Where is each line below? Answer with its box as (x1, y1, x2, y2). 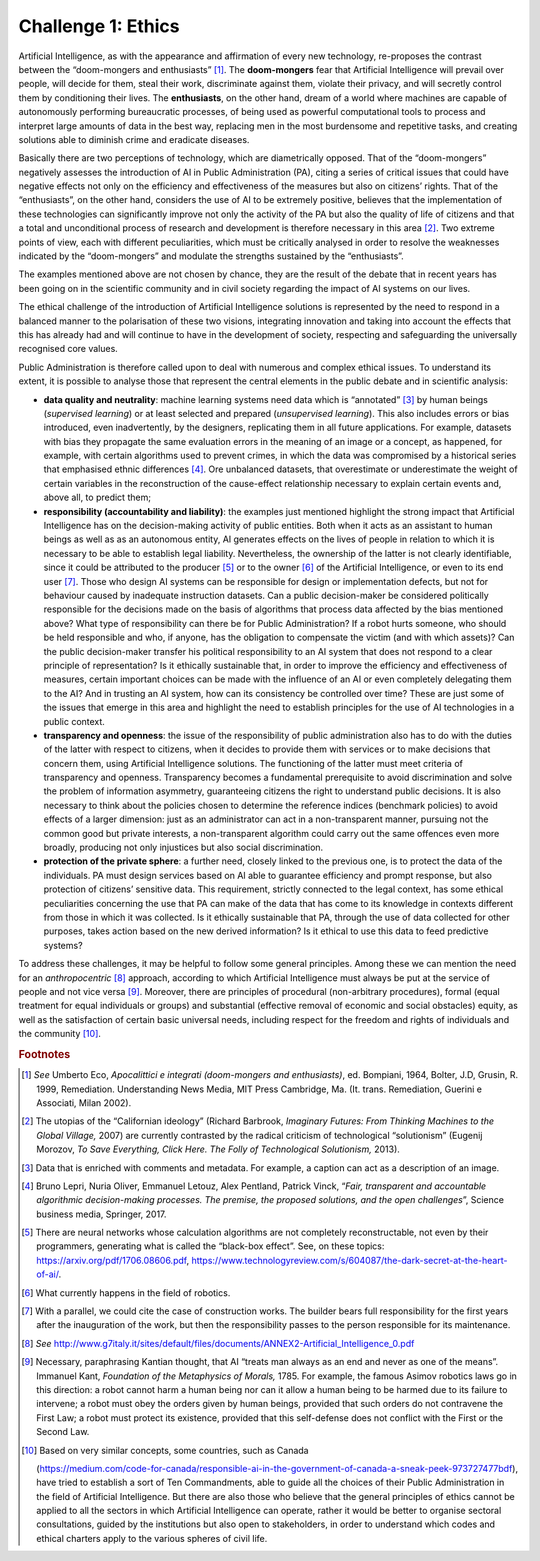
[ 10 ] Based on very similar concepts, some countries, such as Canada (21, 1444, 309, 1456)
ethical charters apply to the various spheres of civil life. (36, 1532, 268, 1544)
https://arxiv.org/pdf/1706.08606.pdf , (36, 1254, 190, 1266)
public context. (43, 715, 105, 727)
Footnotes (18, 1047, 71, 1061)
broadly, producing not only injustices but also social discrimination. (43, 841, 324, 854)
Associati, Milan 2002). (36, 1096, 132, 1109)
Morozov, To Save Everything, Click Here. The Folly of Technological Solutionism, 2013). (36, 1143, 400, 1155)
